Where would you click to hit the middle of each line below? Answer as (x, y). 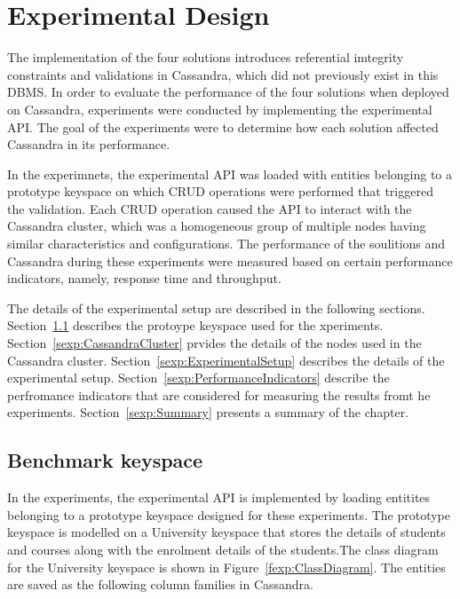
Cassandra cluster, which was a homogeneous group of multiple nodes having (217, 226)
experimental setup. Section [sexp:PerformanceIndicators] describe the (198, 378)
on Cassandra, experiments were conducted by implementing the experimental (220, 109)
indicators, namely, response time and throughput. (144, 278)
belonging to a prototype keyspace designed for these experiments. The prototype (229, 514)
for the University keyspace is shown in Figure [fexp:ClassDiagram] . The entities (226, 567)
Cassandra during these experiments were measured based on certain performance (230, 260)
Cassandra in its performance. (89, 144)
